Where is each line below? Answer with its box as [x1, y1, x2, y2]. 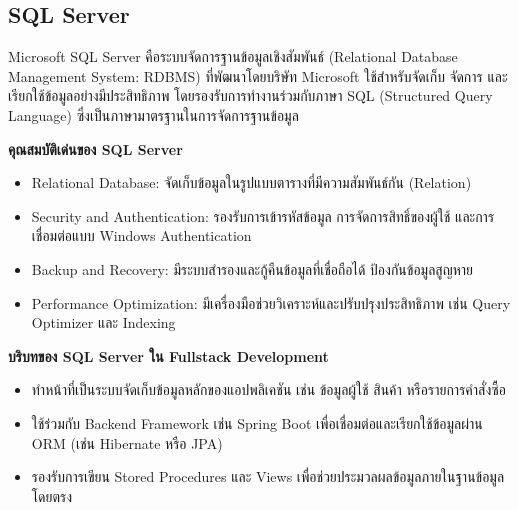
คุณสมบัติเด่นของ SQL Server [8, 138, 183, 159]
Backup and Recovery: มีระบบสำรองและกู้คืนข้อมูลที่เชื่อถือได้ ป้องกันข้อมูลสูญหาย [31, 258, 474, 279]
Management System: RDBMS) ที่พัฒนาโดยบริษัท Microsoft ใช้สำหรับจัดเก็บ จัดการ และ [8, 65, 508, 86]
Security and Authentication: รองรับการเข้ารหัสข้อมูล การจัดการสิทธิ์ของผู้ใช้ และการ [31, 205, 495, 226]
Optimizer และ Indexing [31, 312, 176, 333]
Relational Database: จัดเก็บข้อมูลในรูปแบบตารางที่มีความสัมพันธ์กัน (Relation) [31, 172, 472, 193]
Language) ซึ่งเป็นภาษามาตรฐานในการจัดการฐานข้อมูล [8, 104, 299, 125]
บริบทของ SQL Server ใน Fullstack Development [8, 345, 329, 366]
